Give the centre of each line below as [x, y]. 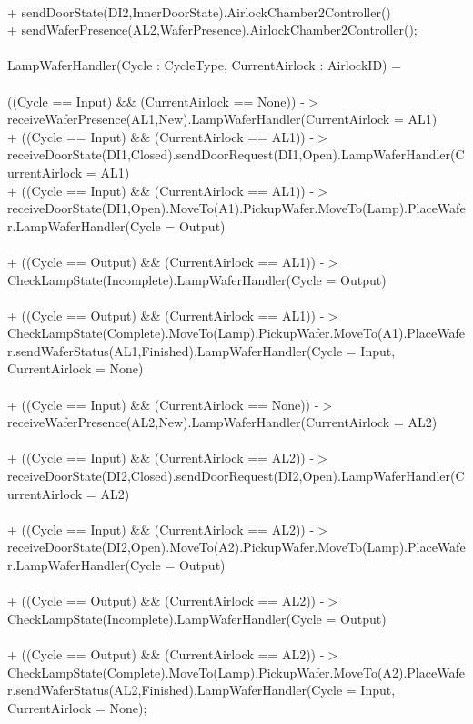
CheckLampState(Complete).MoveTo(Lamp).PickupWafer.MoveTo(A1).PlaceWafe [236, 333]
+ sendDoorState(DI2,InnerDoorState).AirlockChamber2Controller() [199, 11]
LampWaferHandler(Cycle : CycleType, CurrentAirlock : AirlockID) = [205, 65]
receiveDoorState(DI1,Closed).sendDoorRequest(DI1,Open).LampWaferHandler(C [236, 154]
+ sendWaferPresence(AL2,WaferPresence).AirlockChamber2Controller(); [212, 30]
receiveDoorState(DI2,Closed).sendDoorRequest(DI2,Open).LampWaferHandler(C [236, 476]
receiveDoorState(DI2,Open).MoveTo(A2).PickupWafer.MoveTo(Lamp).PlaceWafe [236, 547]
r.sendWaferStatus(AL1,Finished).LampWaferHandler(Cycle [175, 350]
